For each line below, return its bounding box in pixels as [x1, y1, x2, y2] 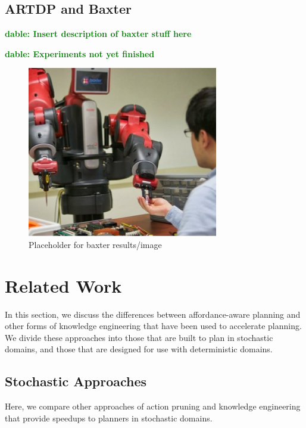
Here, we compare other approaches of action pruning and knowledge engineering [5, 400, 301, 413]
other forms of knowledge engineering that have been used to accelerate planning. [5, 320, 302, 332]
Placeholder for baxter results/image [29, 238, 162, 250]
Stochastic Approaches [5, 372, 147, 390]
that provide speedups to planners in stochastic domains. [5, 411, 213, 424]
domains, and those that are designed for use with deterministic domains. [5, 343, 273, 355]
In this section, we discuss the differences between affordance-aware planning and [5, 308, 301, 320]
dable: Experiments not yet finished [5, 47, 155, 60]
